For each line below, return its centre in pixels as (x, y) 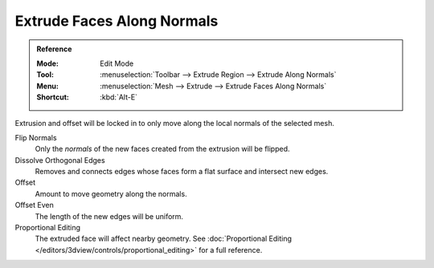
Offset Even (34, 205)
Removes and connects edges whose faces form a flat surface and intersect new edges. (182, 172)
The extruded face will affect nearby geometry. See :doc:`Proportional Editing (164, 239)
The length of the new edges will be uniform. (109, 216)
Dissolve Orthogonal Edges (60, 160)
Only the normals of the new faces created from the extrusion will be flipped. (162, 149)
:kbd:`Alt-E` (119, 97)
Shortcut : (53, 97)
